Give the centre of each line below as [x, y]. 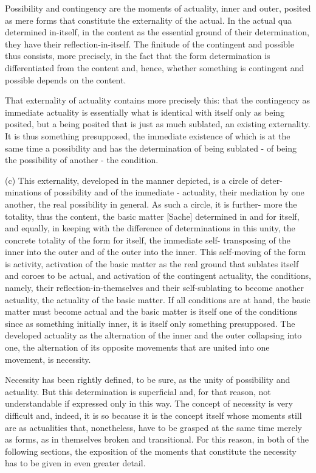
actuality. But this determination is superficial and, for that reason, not [138, 391]
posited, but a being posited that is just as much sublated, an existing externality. [158, 124]
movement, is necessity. [48, 359]
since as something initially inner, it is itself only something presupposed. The [150, 323]
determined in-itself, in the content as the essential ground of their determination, [157, 32]
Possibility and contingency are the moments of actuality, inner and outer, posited [158, 8]
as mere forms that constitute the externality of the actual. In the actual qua [149, 20]
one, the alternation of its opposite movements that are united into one [137, 347]
